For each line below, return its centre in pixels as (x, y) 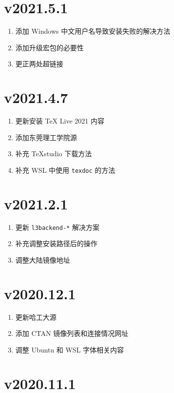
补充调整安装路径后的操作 (56, 243)
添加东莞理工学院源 (46, 137)
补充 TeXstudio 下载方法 (54, 154)
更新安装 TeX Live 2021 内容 (60, 121)
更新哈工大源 (36, 317)
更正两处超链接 (39, 64)
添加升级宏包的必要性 (49, 47)
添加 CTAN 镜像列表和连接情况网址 (72, 333)
